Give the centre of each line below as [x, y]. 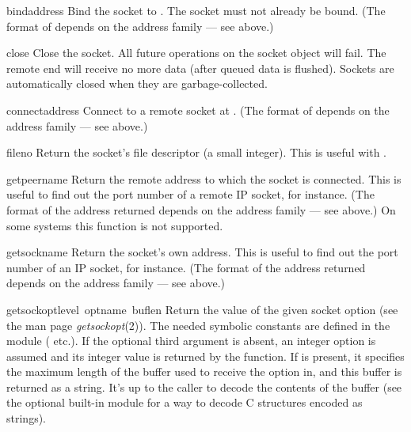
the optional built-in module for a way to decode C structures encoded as [185, 402]
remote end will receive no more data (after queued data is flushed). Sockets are [200, 68]
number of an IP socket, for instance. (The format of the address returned [186, 267]
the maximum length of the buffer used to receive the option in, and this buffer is [204, 371]
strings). [26, 418]
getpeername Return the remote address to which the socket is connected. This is [204, 178]
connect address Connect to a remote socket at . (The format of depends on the [198, 110]
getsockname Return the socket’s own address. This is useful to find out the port [202, 252]
